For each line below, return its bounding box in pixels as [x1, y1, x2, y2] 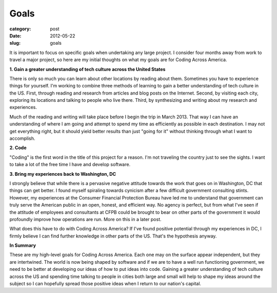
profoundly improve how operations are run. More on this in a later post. [9, 216, 162, 222]
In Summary [9, 242, 36, 249]
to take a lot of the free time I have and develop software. [9, 161, 131, 168]
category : [9, 26, 31, 32]
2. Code [9, 144, 27, 151]
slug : [9, 40, 21, 46]
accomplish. [9, 135, 35, 141]
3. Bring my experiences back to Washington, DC [9, 171, 116, 177]
